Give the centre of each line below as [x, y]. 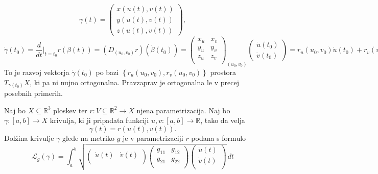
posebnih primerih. [33, 93]
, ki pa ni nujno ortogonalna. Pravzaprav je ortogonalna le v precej [134, 82]
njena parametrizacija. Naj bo [183, 110]
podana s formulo [219, 138]
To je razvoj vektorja [37, 72]
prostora [223, 72]
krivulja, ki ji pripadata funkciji [99, 120]
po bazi [107, 72]
